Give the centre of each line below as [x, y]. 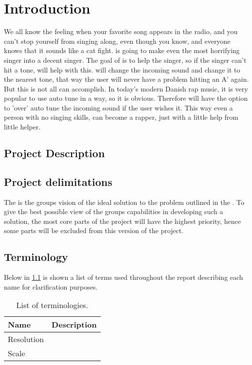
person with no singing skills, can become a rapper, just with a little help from [121, 117]
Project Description [54, 153]
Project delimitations [58, 181]
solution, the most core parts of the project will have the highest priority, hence [123, 221]
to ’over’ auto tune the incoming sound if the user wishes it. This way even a [118, 107]
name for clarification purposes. [51, 286]
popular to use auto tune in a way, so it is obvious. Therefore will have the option [126, 98]
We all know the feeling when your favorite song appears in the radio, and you [121, 31]
